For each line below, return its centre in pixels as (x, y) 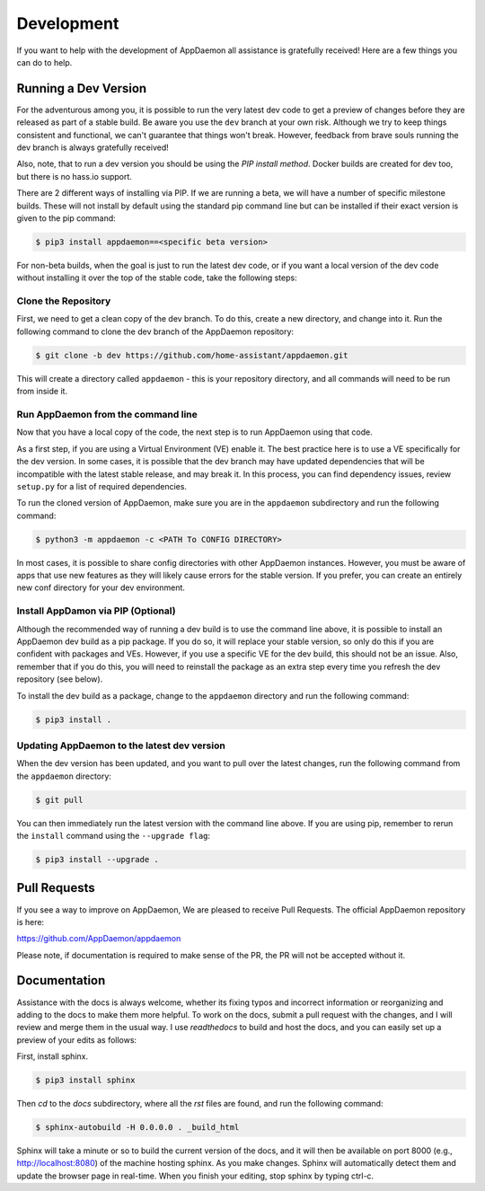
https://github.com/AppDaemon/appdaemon (99, 939)
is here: (31, 922)
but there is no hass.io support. (74, 176)
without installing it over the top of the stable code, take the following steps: (157, 278)
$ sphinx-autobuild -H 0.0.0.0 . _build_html (137, 1128)
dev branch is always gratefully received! (93, 147)
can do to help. (44, 62)
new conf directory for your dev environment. (101, 587)
